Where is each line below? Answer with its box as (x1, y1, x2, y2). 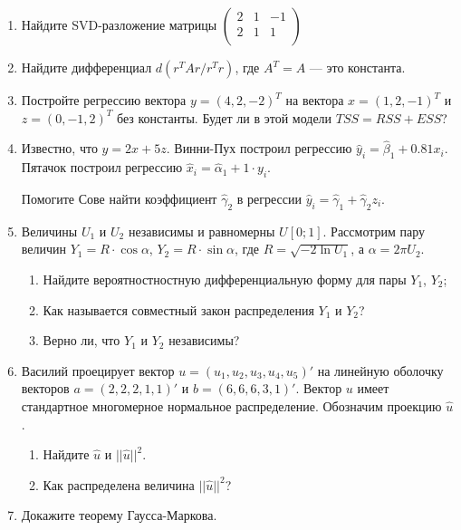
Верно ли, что (43, 331, 120, 350)
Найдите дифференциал (21, 58, 152, 76)
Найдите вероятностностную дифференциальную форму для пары (43, 269, 407, 288)
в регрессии (236, 189, 302, 207)
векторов (21, 379, 70, 398)
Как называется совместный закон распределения (43, 300, 314, 319)
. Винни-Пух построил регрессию (166, 139, 352, 158)
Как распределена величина (43, 475, 195, 494)
